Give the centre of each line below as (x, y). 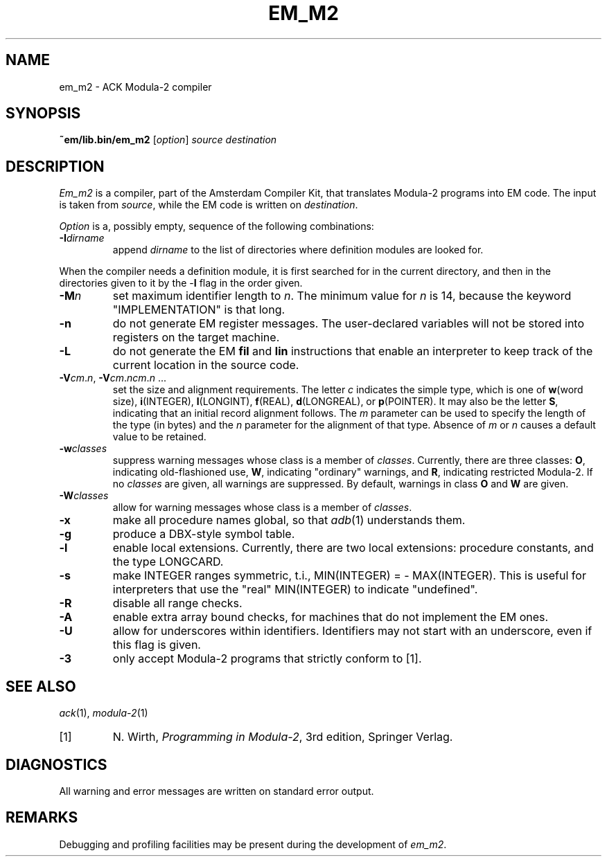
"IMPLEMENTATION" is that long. (199, 310)
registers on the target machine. (196, 338)
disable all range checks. (177, 603)
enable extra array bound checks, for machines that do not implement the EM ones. (331, 617)
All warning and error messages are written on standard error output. (217, 791)
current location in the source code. (206, 365)
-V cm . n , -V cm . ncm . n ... (113, 378)
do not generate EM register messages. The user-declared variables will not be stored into (349, 324)
